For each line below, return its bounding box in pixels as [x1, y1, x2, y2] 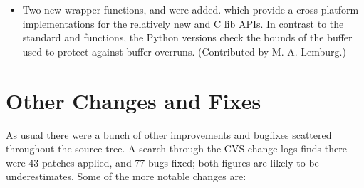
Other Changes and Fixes [6, 85, 261, 115]
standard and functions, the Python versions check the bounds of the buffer [22, 30, 353, 45]
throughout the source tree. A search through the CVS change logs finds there [6, 141, 347, 156]
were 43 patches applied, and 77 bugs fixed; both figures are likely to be [6, 155, 319, 169]
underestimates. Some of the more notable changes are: [6, 169, 246, 184]
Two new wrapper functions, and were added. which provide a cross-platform [22, 2, 359, 16]
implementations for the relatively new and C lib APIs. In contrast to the [22, 16, 344, 31]
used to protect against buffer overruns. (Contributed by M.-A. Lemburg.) [22, 43, 346, 58]
